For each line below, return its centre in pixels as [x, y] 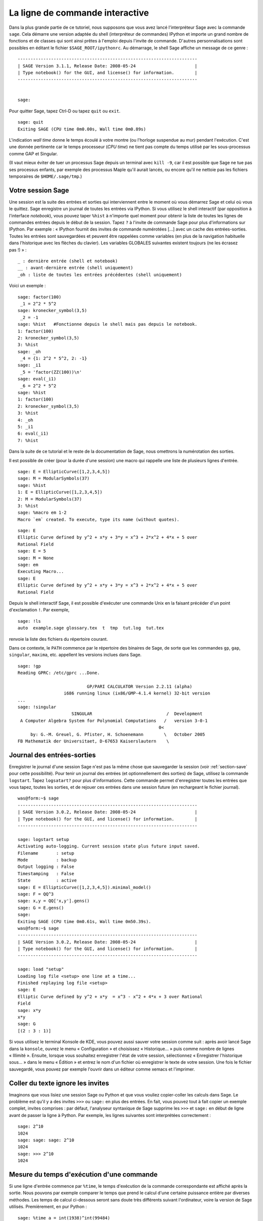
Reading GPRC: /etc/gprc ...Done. [59, 673]
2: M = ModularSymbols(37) [50, 499]
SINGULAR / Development [137, 714]
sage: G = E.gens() [41, 908]
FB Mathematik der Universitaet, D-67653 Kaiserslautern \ [94, 741]
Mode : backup [47, 860]
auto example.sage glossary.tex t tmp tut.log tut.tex [91, 628]
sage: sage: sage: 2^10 [46, 1140]
